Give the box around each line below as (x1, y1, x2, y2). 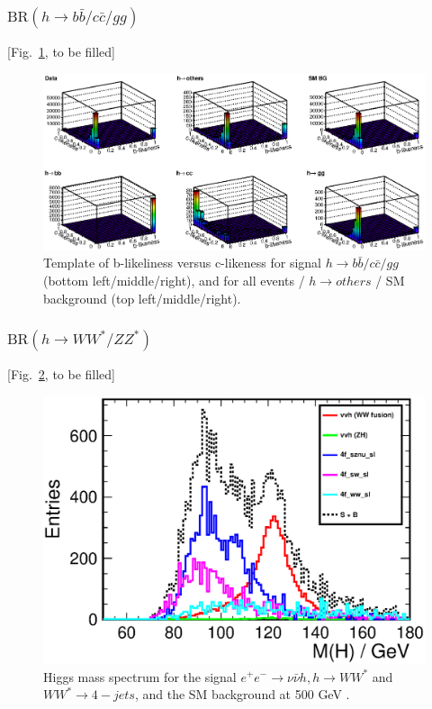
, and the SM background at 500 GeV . (134, 685, 350, 704)
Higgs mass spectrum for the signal (43, 667, 237, 686)
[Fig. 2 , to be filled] (7, 365, 116, 384)
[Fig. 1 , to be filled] (7, 42, 116, 61)
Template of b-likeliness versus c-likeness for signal (43, 253, 321, 272)
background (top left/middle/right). (43, 288, 241, 307)
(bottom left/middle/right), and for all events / (43, 271, 305, 290)
